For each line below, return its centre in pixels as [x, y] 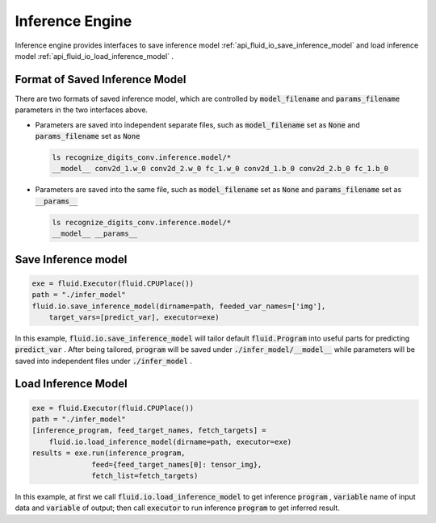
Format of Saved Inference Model [101, 79]
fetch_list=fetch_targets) [145, 476]
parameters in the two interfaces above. [82, 110]
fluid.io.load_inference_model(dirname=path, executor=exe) [170, 441]
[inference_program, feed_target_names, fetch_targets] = [149, 431]
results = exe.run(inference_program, [109, 453]
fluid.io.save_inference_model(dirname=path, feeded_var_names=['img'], [179, 306]
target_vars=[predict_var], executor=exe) [134, 317]
